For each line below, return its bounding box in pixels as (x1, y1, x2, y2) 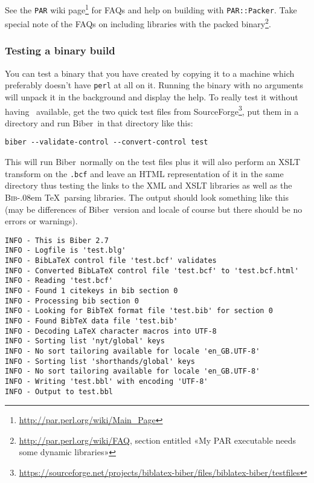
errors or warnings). (5, 215, 78, 227)
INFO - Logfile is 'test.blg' (5, 246, 126, 255)
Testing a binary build (5, 43, 115, 58)
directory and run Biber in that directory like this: (5, 116, 193, 129)
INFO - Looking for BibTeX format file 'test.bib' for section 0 (5, 306, 273, 316)
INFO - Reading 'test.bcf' (5, 276, 113, 285)
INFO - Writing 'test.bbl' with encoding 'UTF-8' (5, 377, 208, 386)
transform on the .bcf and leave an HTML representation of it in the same (5, 167, 284, 180)
